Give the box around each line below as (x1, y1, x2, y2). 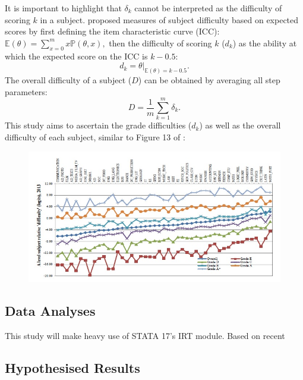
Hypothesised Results (5, 359, 140, 377)
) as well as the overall (199, 119, 281, 131)
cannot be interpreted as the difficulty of (134, 2, 282, 14)
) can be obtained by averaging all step (138, 74, 280, 86)
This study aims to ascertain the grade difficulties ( (5, 119, 192, 131)
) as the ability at (232, 36, 297, 49)
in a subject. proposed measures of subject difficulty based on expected (40, 13, 299, 26)
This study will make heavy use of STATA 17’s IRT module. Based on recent (5, 329, 285, 342)
